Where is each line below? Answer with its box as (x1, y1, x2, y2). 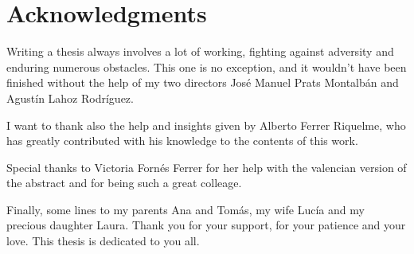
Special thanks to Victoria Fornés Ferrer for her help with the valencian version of (6, 158, 407, 175)
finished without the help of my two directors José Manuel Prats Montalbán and (6, 74, 399, 91)
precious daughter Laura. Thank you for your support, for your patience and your (6, 217, 406, 233)
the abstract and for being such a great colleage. (6, 174, 242, 191)
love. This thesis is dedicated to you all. (6, 233, 200, 249)
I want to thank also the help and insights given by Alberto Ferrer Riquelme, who (6, 116, 406, 133)
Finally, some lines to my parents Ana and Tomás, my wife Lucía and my (6, 201, 365, 217)
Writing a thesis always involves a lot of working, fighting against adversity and (6, 43, 394, 60)
